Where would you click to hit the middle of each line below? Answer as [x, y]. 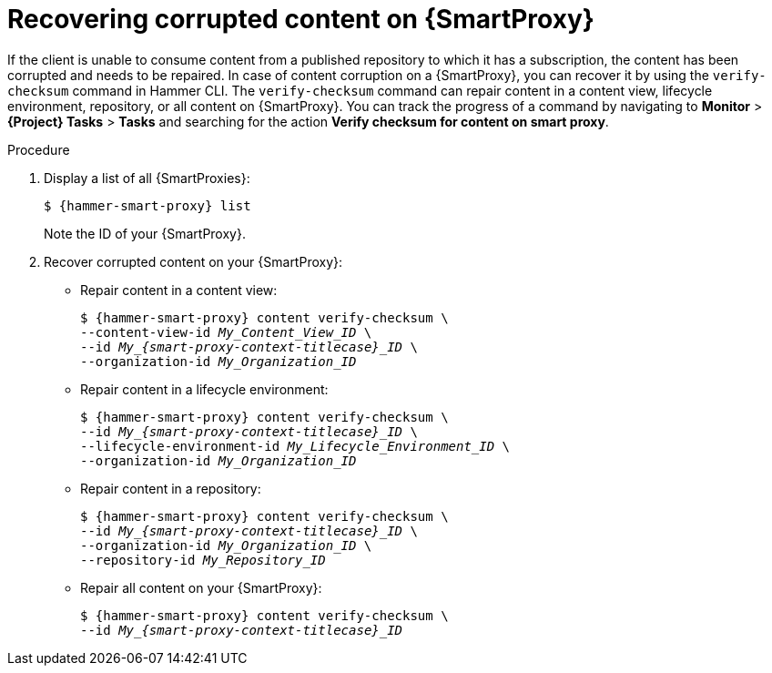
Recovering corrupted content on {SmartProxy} [301, 19]
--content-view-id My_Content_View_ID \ [226, 332]
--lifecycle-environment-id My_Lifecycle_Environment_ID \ [295, 446]
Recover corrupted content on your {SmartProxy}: [193, 261]
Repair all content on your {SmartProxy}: [201, 587]
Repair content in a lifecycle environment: [204, 389]
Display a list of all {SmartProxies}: [147, 178]
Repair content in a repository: [171, 488]
